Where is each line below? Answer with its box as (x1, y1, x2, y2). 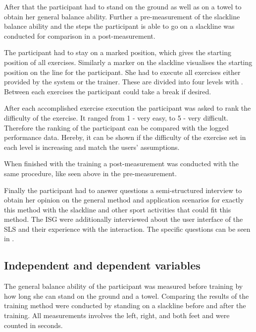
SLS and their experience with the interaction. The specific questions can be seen (4, 223, 251, 234)
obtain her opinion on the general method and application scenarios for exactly (4, 195, 244, 205)
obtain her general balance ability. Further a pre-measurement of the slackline (4, 11, 240, 21)
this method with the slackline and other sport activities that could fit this (4, 204, 231, 214)
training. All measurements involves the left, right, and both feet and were (4, 310, 230, 321)
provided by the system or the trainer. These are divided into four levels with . (4, 76, 243, 87)
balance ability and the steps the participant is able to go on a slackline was (4, 21, 235, 31)
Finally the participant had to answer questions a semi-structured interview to (4, 185, 242, 195)
